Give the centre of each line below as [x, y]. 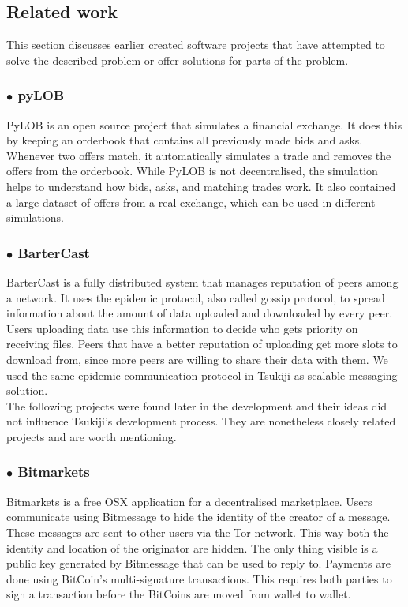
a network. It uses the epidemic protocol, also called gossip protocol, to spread [196, 297]
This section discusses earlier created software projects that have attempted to [196, 45]
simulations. [35, 217]
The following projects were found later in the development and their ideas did [197, 405]
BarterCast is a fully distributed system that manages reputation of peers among [202, 281]
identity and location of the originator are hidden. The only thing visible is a [192, 547]
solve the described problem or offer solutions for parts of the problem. [178, 60]
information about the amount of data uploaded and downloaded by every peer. [200, 313]
